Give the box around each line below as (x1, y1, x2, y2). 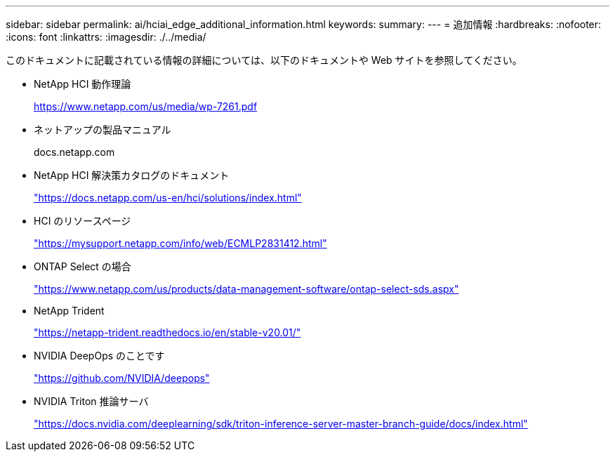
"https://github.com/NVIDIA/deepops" (34, 372, 210, 384)
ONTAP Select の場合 (34, 260, 131, 272)
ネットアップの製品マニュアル (34, 124, 171, 135)
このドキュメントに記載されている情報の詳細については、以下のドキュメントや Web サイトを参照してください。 (6, 54, 522, 66)
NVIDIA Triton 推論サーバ (34, 395, 149, 407)
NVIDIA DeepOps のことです (34, 350, 165, 362)
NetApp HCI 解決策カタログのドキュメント (34, 169, 230, 181)
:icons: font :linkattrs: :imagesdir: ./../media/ (6, 31, 206, 43)
